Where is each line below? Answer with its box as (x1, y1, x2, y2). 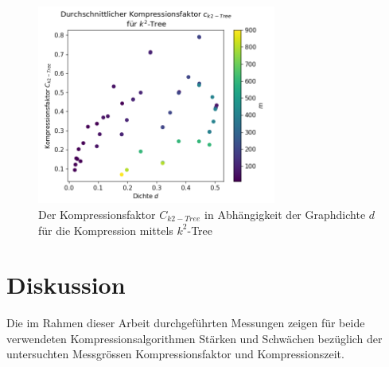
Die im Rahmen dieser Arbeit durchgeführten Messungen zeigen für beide (6, 314, 365, 331)
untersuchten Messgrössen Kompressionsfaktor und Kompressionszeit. (6, 346, 344, 362)
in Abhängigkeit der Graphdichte (204, 205, 366, 222)
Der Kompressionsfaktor (38, 205, 156, 222)
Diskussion (6, 268, 126, 301)
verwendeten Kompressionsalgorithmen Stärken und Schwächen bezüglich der (6, 330, 383, 346)
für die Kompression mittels (38, 221, 173, 238)
